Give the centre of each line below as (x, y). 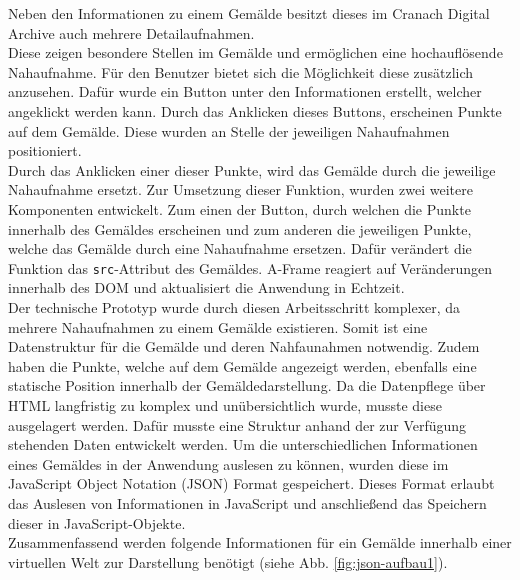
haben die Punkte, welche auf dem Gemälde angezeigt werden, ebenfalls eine (242, 365)
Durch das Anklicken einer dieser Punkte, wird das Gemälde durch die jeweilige (252, 169)
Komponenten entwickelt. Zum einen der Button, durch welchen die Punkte (239, 208)
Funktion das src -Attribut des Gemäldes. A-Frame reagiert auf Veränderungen (250, 267)
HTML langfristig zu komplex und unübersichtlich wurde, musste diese (225, 404)
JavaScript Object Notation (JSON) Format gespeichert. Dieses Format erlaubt (251, 483)
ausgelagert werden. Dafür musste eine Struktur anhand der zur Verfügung (237, 424)
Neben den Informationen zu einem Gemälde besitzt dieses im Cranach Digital (249, 13)
